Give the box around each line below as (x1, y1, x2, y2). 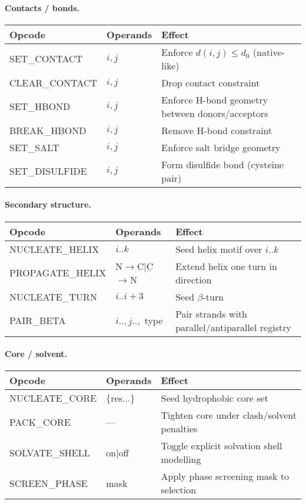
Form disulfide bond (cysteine (161, 157, 284, 171)
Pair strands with (175, 306, 247, 321)
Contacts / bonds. (5, 1, 79, 14)
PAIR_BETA (9, 313, 66, 328)
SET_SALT (9, 140, 59, 154)
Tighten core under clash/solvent (161, 408, 297, 422)
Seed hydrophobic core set (161, 391, 268, 405)
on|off (106, 445, 129, 459)
